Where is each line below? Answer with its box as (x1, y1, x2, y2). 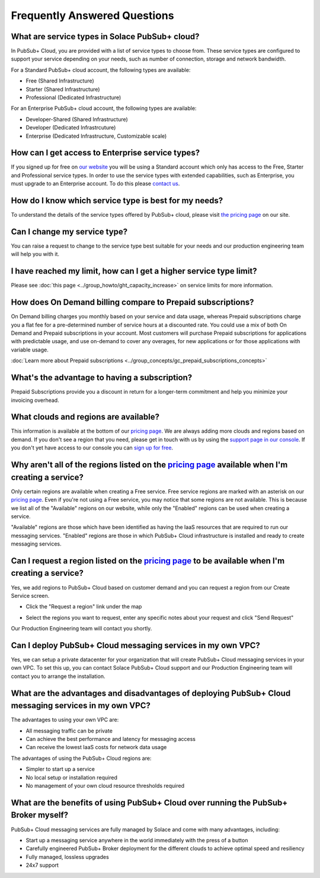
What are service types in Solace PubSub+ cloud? (11, 31, 200, 42)
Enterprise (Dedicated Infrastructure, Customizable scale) (25, 132, 167, 140)
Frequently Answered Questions (11, 9, 174, 22)
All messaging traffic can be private (25, 727, 113, 734)
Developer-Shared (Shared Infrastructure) (25, 116, 129, 123)
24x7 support (25, 861, 59, 869)
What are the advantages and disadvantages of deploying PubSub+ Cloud (11, 688, 291, 698)
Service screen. (11, 592, 50, 599)
